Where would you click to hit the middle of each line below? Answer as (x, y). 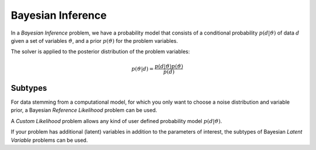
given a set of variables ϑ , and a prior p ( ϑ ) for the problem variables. (95, 40)
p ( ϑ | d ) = (143, 69)
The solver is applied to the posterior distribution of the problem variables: (100, 52)
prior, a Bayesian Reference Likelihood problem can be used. (84, 110)
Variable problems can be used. (49, 140)
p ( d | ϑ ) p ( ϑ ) (169, 66)
